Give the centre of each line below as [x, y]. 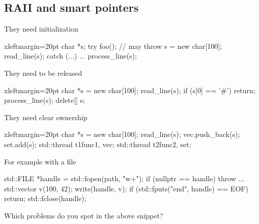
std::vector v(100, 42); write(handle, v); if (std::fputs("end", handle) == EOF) [126, 188]
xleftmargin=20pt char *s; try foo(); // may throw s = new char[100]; [113, 46]
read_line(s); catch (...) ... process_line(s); [70, 56]
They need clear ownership [46, 117]
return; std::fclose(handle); [45, 198]
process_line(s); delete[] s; [45, 100]
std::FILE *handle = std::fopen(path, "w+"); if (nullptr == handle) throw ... [124, 178]
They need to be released [43, 73]
